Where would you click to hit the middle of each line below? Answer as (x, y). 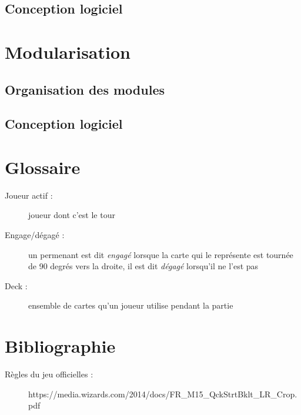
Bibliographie (60, 346)
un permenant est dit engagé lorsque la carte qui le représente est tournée (161, 254)
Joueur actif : (29, 195)
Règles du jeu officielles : (49, 374)
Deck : (16, 285)
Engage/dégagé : (35, 235)
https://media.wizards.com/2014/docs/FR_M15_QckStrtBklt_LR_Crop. (163, 394)
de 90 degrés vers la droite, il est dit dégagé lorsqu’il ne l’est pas (143, 266)
